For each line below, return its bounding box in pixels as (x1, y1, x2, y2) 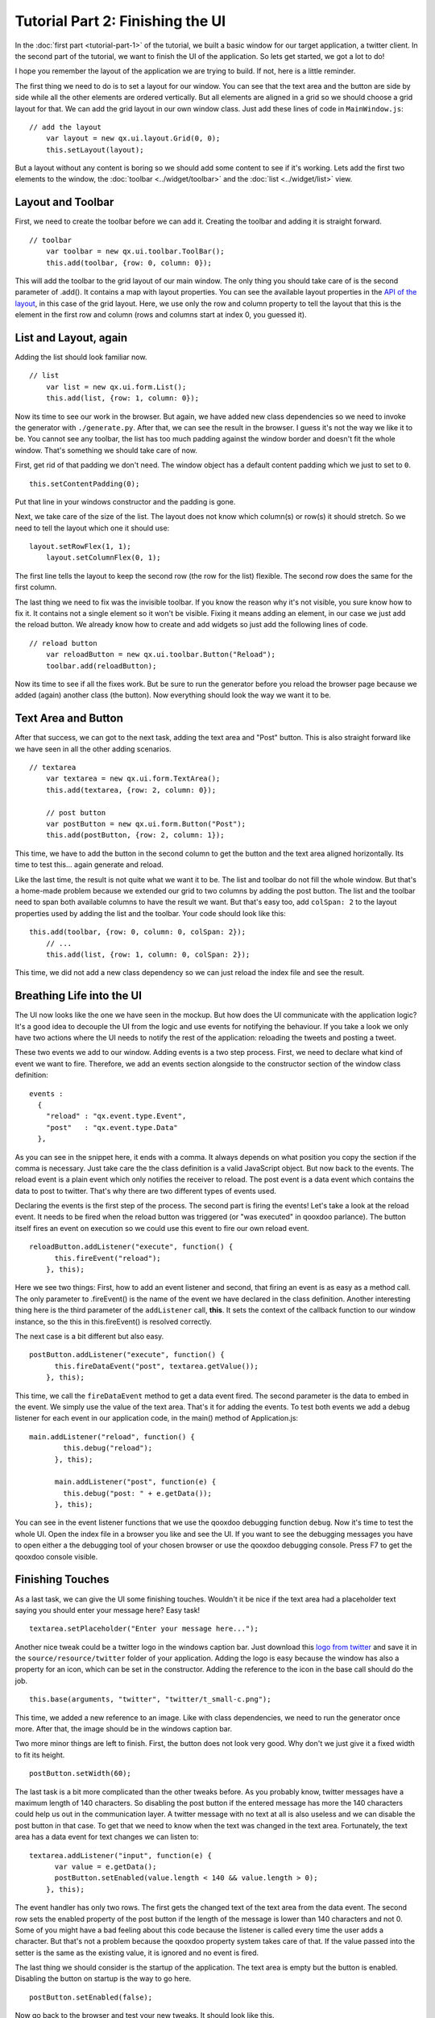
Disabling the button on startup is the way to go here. (14, 1974, 192, 1983)
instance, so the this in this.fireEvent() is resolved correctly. (14, 1317, 213, 1326)
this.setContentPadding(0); (29, 479, 140, 488)
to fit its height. (14, 1750, 65, 1760)
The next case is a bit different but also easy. (14, 1331, 164, 1341)
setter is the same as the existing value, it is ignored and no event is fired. (14, 1948, 259, 1957)
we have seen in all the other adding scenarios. (14, 743, 172, 754)
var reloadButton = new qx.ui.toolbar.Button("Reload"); (45, 650, 275, 659)
